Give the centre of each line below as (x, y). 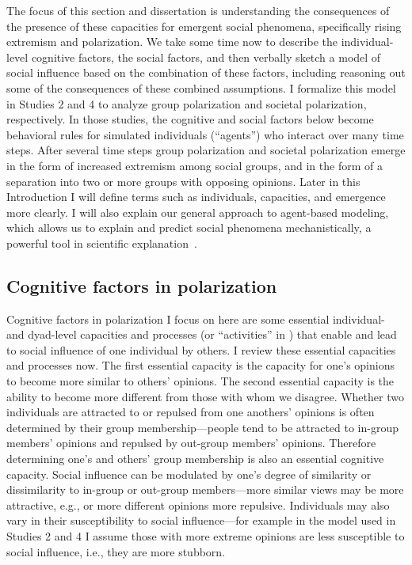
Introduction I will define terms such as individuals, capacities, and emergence (196, 197)
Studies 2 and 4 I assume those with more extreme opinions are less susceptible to (206, 536)
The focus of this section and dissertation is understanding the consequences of (198, 10)
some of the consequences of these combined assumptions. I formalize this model (201, 87)
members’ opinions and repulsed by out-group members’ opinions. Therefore (191, 443)
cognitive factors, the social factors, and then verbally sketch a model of (206, 57)
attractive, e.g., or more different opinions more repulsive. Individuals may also (198, 504)
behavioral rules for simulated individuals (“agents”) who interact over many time (205, 134)
